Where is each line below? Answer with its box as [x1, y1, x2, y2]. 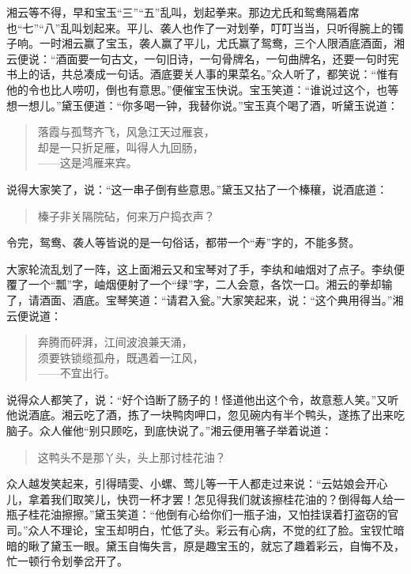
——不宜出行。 [37, 364, 115, 381]
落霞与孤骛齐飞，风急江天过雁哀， [37, 123, 215, 140]
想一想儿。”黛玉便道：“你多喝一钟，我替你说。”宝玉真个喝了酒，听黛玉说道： [6, 96, 398, 113]
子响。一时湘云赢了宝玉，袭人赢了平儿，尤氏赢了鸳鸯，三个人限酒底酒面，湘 [6, 35, 405, 51]
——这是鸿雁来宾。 [37, 154, 138, 171]
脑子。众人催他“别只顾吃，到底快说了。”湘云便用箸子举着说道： [6, 422, 333, 439]
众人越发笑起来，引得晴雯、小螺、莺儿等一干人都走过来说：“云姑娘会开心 [6, 475, 388, 492]
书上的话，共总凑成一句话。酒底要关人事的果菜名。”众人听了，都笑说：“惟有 [6, 66, 399, 82]
